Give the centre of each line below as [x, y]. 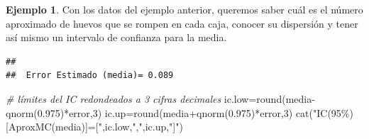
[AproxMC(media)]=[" [54, 127]
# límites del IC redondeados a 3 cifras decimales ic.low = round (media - [160, 98]
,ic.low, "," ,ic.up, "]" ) [142, 127]
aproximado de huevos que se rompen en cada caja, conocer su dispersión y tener [182, 23]
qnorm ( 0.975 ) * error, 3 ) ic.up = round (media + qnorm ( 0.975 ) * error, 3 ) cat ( [160, 112]
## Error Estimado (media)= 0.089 [90, 76]
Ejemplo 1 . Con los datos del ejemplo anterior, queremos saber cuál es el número [184, 9]
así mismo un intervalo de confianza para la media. [116, 37]
